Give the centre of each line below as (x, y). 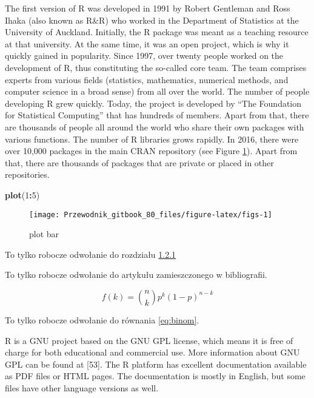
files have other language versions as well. (82, 387)
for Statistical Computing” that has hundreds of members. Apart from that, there (157, 115)
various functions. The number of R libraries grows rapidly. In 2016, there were (152, 139)
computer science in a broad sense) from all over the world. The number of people (157, 91)
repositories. (27, 174)
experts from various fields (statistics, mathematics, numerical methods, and (147, 79)
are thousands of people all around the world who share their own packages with (155, 126)
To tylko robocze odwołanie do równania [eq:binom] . (102, 319)
